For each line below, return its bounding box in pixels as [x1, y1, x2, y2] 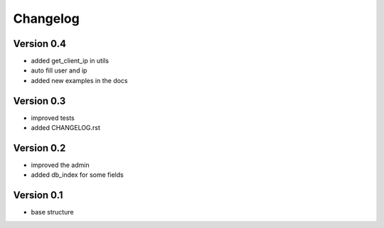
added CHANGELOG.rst [31, 124, 101, 132]
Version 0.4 [13, 38, 67, 50]
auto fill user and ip [31, 66, 87, 75]
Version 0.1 [13, 189, 63, 202]
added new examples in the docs [31, 76, 128, 85]
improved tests [31, 114, 75, 122]
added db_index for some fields [31, 170, 124, 179]
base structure [31, 208, 74, 217]
